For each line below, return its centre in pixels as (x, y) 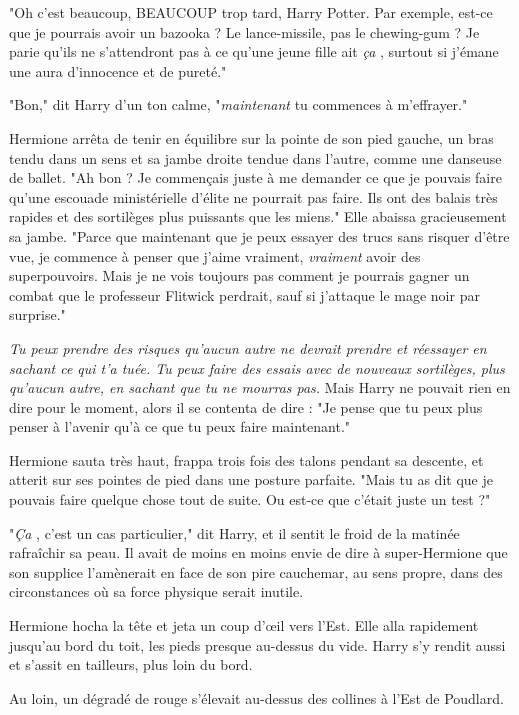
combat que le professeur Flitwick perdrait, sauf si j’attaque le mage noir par (244, 294)
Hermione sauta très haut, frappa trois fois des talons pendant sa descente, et (246, 459)
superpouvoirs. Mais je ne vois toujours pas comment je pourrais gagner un (239, 275)
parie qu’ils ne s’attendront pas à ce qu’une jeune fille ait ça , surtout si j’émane (254, 51)
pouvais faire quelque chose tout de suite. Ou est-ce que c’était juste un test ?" (250, 499)
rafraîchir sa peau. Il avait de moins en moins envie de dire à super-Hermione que (258, 552)
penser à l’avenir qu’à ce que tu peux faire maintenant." (180, 426)
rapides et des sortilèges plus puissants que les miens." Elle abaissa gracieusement (258, 216)
